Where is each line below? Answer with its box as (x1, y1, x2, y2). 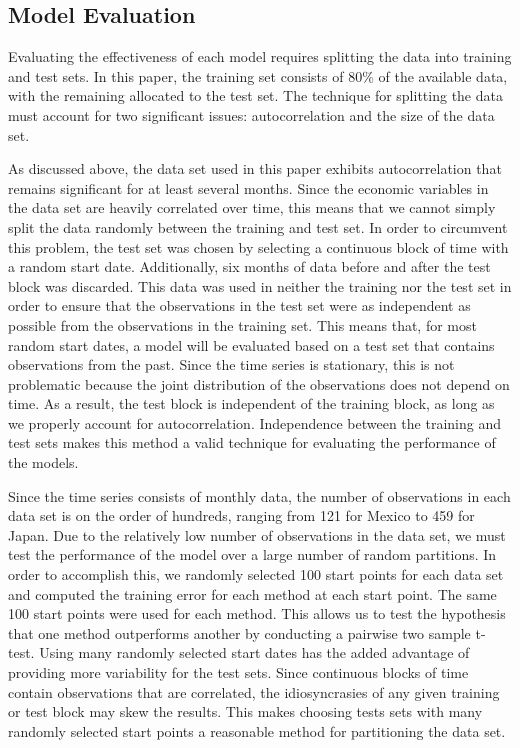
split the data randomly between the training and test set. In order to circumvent (8, 216, 508, 237)
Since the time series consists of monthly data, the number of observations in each (8, 485, 511, 506)
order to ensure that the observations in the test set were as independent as (8, 295, 471, 316)
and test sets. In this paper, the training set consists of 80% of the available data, (8, 65, 508, 86)
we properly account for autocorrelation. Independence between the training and (8, 412, 501, 433)
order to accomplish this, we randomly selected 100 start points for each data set (8, 564, 504, 585)
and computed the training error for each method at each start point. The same (8, 583, 497, 604)
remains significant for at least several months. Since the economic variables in (8, 177, 489, 198)
